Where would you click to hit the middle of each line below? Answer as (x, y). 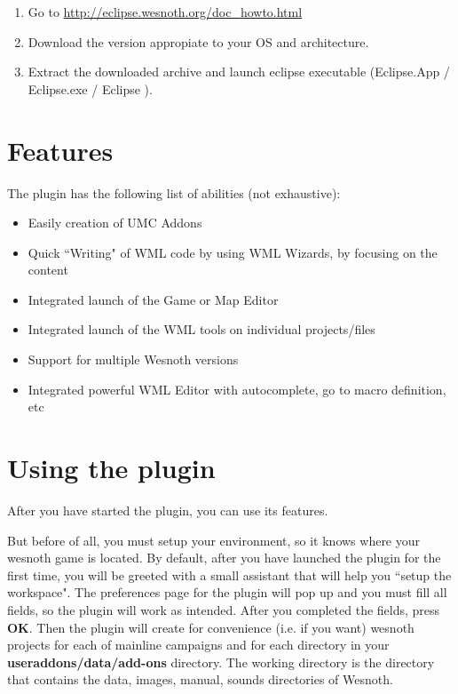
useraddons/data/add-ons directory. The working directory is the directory (221, 662)
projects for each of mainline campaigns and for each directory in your (198, 645)
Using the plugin (111, 468)
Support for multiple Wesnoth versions (133, 359)
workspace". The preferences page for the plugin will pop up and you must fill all (227, 592)
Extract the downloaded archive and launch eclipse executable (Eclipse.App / (239, 72)
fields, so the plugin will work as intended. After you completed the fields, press (224, 609)
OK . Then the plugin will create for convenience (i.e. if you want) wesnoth (211, 627)
